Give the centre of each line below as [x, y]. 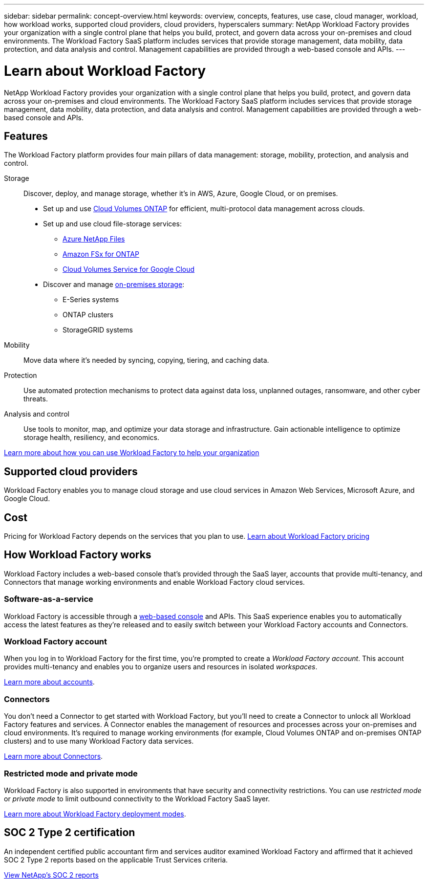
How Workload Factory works [78, 555]
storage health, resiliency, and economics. [91, 438]
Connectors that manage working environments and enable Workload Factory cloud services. [154, 582]
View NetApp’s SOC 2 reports [51, 875]
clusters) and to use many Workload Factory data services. [99, 741]
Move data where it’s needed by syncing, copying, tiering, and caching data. [146, 360]
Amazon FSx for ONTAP [101, 254]
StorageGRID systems [98, 330]
